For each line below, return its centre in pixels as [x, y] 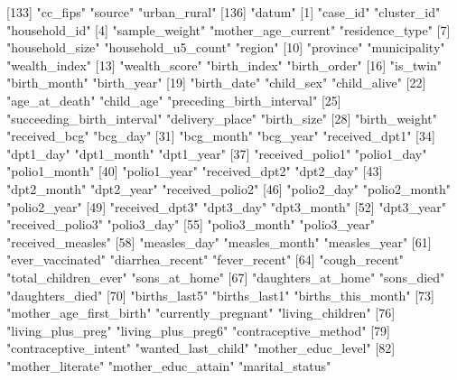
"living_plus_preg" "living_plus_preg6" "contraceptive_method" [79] [198, 330]
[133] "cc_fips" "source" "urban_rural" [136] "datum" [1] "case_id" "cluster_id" [224, 12]
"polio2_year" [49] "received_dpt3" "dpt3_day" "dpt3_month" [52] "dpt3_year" [226, 206]
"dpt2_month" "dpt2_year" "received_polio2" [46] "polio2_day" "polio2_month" [228, 188]
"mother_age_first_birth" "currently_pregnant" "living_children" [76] [201, 313]
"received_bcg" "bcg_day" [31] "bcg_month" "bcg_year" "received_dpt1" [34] [221, 136]
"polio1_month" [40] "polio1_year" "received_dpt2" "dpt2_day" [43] [195, 171]
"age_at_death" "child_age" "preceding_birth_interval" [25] [174, 100]
